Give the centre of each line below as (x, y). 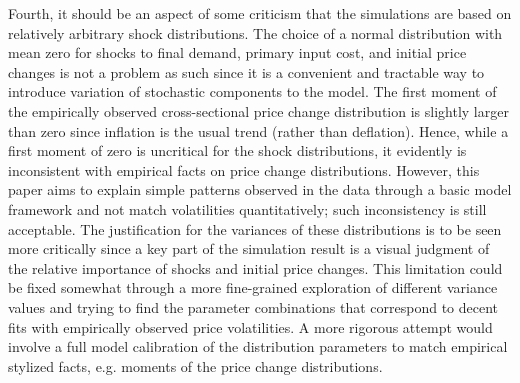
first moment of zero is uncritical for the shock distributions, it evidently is (237, 150)
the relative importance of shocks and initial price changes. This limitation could (255, 267)
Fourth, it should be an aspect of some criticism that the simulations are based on (260, 13)
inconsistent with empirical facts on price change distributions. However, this (244, 169)
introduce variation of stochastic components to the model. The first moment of (252, 91)
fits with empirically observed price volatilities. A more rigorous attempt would (250, 326)
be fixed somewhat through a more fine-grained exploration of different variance (253, 287)
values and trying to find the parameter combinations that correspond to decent (253, 306)
